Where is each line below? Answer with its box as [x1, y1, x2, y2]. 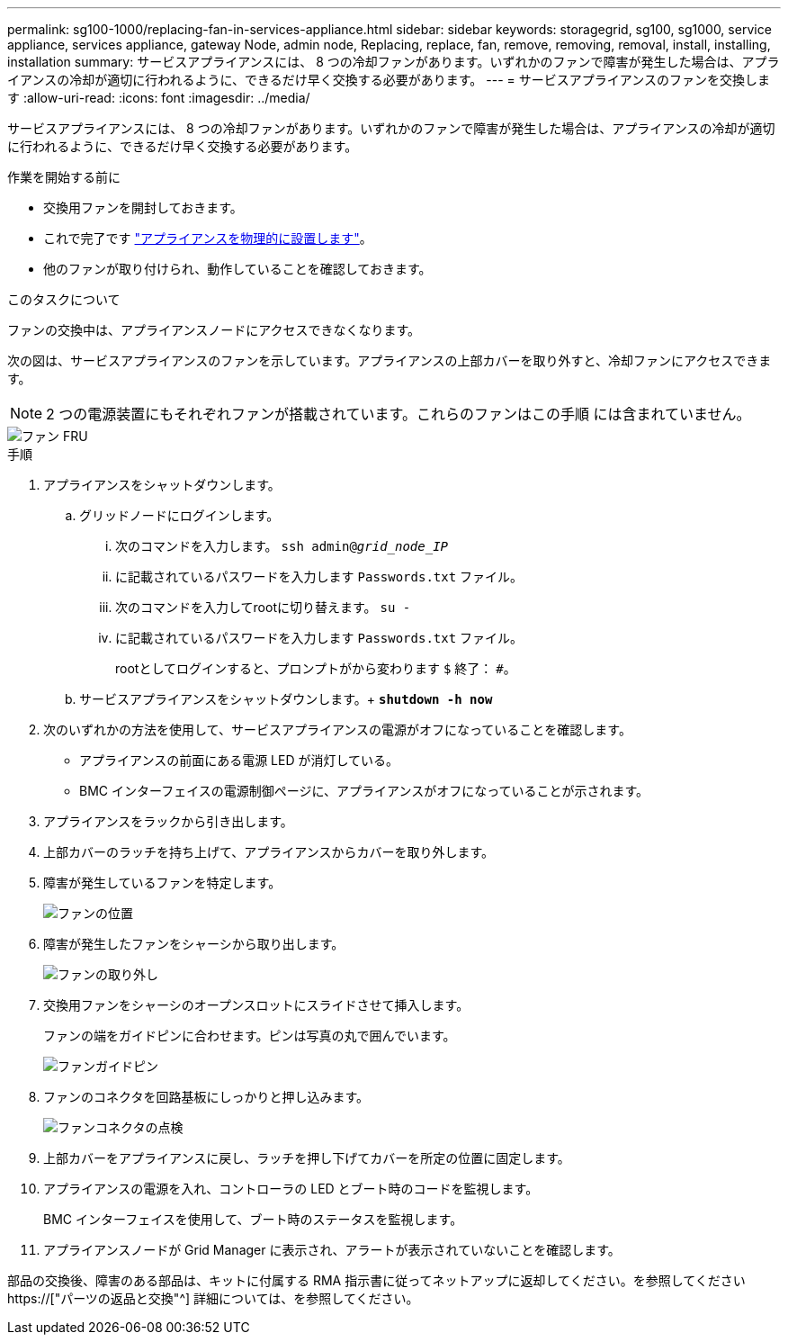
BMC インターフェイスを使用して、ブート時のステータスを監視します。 [43, 1211, 463, 1227]
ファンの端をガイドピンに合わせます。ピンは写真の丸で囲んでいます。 [43, 1028, 456, 1043]
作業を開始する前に [7, 169, 121, 185]
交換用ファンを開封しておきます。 [43, 200, 243, 215]
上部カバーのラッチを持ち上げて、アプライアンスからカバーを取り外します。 [43, 844, 495, 860]
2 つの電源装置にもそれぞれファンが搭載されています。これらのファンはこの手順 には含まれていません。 [46, 405, 751, 423]
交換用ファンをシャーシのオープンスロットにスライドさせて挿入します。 [43, 997, 470, 1013]
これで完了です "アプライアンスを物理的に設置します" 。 [43, 230, 372, 246]
